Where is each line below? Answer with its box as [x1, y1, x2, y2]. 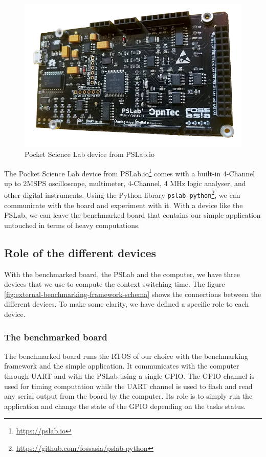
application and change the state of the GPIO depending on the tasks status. [4, 400, 246, 411]
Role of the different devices [4, 244, 157, 260]
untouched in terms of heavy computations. [4, 219, 140, 230]
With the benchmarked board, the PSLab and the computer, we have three [4, 268, 240, 279]
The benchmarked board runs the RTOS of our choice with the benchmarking [4, 350, 248, 361]
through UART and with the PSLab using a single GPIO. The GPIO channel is [4, 371, 255, 381]
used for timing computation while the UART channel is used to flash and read [4, 380, 253, 391]
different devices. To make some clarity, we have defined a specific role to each [4, 299, 249, 309]
